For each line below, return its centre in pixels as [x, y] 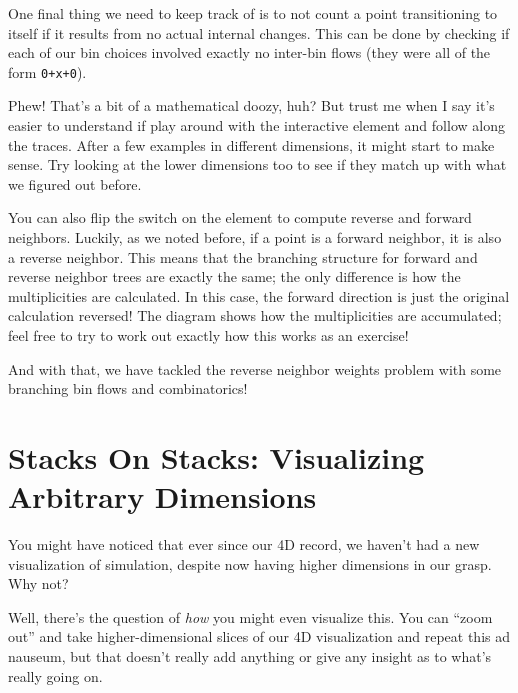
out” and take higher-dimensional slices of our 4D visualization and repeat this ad [259, 636]
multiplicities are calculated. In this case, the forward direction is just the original [259, 295]
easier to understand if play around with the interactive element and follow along [256, 125]
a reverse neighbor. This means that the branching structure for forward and [243, 256]
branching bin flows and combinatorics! [128, 388]
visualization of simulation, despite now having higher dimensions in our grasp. [250, 563]
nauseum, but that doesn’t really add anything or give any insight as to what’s [250, 656]
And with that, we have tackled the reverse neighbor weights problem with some [255, 368]
